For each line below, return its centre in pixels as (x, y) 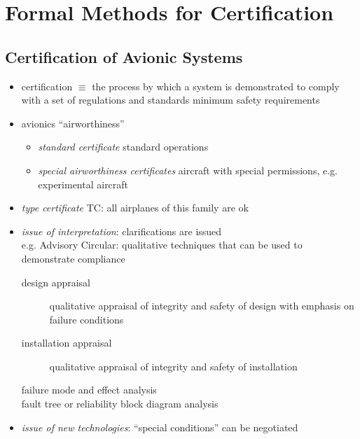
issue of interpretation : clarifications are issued (122, 231)
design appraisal (56, 282)
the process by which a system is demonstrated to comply (216, 86)
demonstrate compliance (73, 258)
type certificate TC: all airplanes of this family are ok (135, 208)
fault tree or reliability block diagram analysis (120, 404)
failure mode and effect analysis (89, 390)
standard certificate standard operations (123, 147)
